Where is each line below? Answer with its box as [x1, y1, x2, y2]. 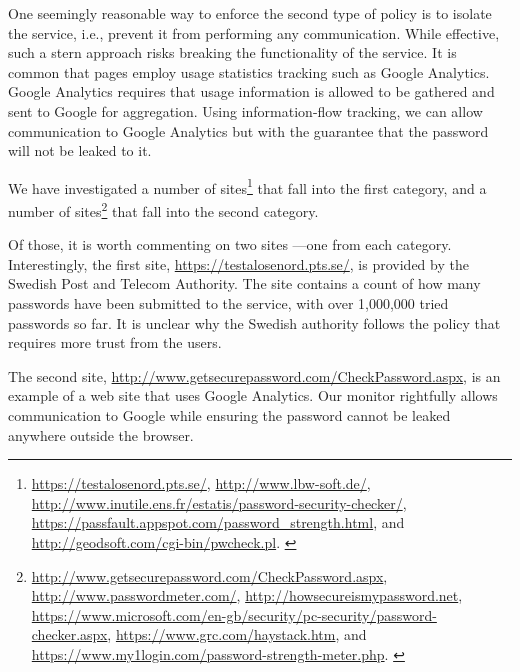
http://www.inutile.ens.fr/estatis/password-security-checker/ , [31, 492, 407, 513]
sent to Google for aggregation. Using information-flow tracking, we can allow [8, 100, 483, 121]
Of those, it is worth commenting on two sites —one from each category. [8, 234, 452, 255]
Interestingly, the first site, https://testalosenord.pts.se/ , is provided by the [8, 253, 469, 274]
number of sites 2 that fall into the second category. [8, 198, 319, 221]
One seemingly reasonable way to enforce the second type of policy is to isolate [8, 3, 492, 23]
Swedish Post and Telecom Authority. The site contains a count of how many [8, 273, 481, 294]
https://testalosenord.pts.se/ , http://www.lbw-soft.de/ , [31, 473, 371, 494]
